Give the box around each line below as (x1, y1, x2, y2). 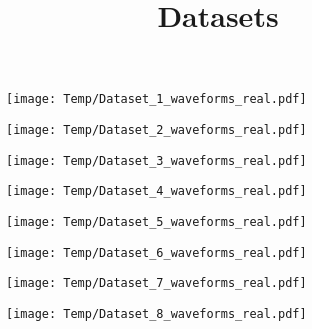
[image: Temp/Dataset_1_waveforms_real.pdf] (6, 92, 307, 107)
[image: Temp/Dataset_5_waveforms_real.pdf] (6, 215, 307, 229)
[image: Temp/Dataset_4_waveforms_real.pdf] (6, 184, 307, 199)
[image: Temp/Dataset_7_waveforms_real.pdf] (6, 276, 307, 291)
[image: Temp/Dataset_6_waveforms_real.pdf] (6, 245, 307, 260)
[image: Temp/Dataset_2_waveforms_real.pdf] (6, 123, 307, 138)
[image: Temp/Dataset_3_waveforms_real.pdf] (6, 153, 307, 168)
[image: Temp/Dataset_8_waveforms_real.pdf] (6, 306, 307, 321)
